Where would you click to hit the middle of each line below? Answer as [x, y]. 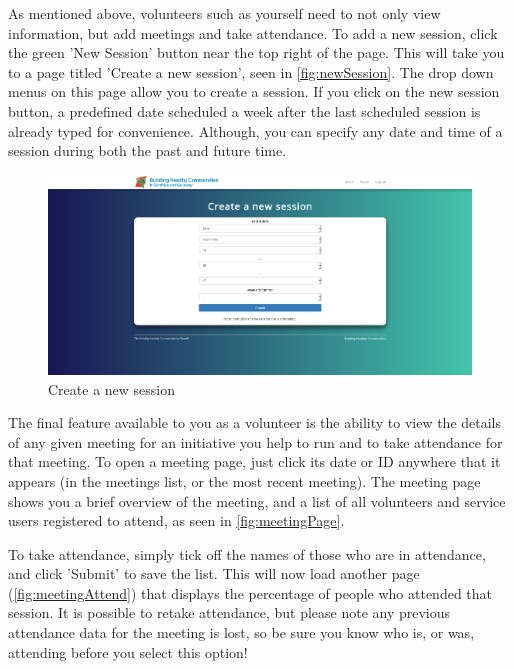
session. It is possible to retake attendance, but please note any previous [229, 612]
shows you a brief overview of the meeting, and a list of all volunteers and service [257, 500]
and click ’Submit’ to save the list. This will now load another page [214, 573]
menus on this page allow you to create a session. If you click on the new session [254, 91]
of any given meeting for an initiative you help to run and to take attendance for [255, 441]
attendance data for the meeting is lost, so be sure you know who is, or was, [241, 632]
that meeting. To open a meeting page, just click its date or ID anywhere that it [254, 461]
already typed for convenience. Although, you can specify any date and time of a [255, 130]
